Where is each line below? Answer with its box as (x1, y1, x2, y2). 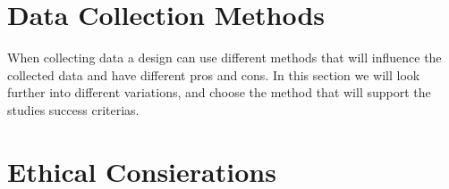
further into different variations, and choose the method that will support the (7, 83, 431, 102)
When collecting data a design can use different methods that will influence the (7, 48, 442, 67)
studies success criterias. (7, 100, 140, 119)
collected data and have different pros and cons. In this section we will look (7, 65, 420, 84)
